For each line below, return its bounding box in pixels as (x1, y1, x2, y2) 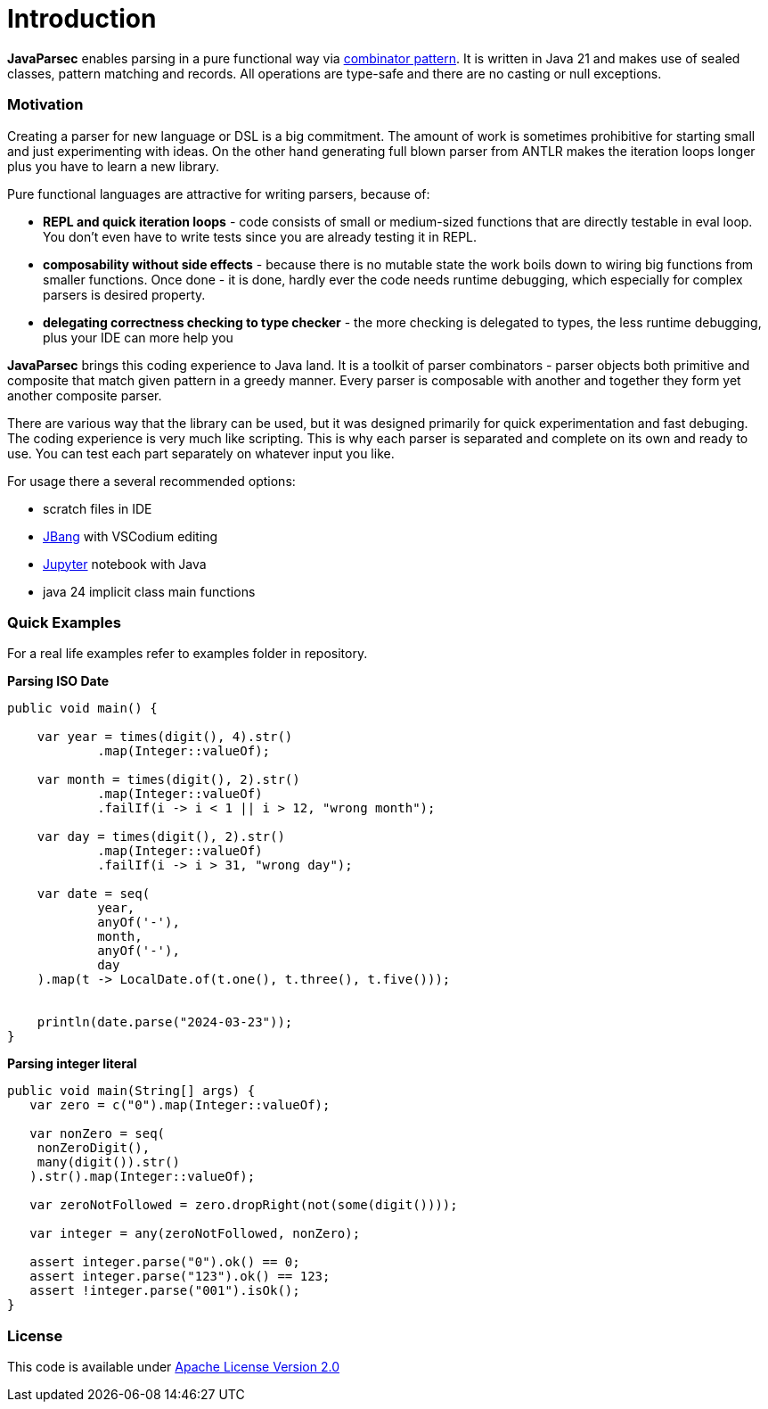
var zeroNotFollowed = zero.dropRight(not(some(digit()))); (29, 1198, 458, 1213)
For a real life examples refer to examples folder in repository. (7, 646, 368, 662)
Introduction (7, 4, 157, 34)
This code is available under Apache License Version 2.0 (7, 1359, 339, 1374)
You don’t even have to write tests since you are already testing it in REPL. (43, 228, 478, 244)
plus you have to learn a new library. (7, 158, 220, 174)
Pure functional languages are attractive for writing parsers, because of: (7, 185, 430, 202)
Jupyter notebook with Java (43, 556, 207, 572)
